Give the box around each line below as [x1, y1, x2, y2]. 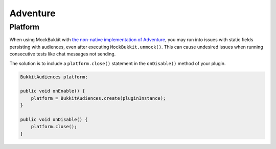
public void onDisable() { [20, 116, 88, 122]
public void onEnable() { [20, 88, 85, 94]
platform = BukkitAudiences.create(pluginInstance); [31, 95, 166, 101]
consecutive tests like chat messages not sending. [9, 51, 116, 57]
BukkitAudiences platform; [20, 74, 88, 80]
